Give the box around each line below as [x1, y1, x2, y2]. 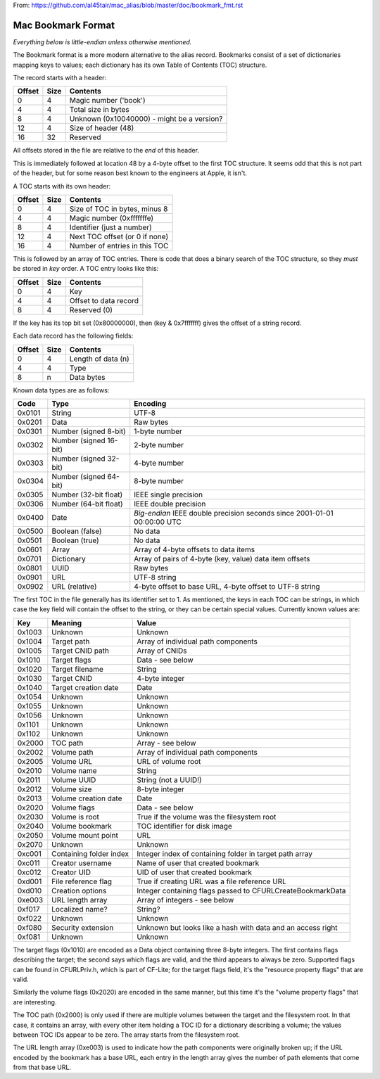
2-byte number [134, 440, 184, 449]
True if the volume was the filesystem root [137, 812, 277, 822]
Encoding [134, 398, 167, 408]
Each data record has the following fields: [13, 331, 134, 340]
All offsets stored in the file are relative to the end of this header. [13, 146, 200, 155]
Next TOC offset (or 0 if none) [69, 232, 169, 242]
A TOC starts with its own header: [13, 181, 111, 190]
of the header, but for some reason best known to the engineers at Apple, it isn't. [13, 169, 248, 177]
